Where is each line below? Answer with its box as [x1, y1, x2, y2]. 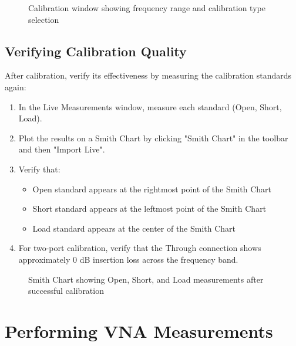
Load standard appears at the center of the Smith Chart [32, 222, 236, 234]
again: [5, 80, 26, 93]
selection [28, 13, 59, 25]
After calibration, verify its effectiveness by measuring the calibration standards [5, 69, 291, 82]
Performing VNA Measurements [5, 318, 273, 342]
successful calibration [28, 284, 104, 297]
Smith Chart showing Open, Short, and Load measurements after [28, 273, 264, 285]
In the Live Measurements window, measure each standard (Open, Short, [18, 100, 282, 113]
